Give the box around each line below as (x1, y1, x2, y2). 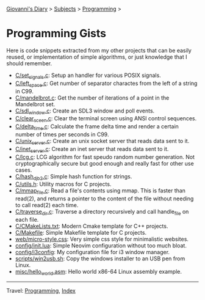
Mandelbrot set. (15, 100, 56, 108)
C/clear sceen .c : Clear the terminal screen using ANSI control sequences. (15, 115, 197, 124)
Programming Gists (6, 27, 107, 40)
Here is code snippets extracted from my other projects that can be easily (6, 46, 192, 54)
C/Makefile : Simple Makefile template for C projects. (15, 229, 147, 236)
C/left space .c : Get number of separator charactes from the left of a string (15, 79, 198, 88)
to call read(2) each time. (15, 202, 79, 209)
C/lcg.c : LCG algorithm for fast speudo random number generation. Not (15, 153, 195, 161)
